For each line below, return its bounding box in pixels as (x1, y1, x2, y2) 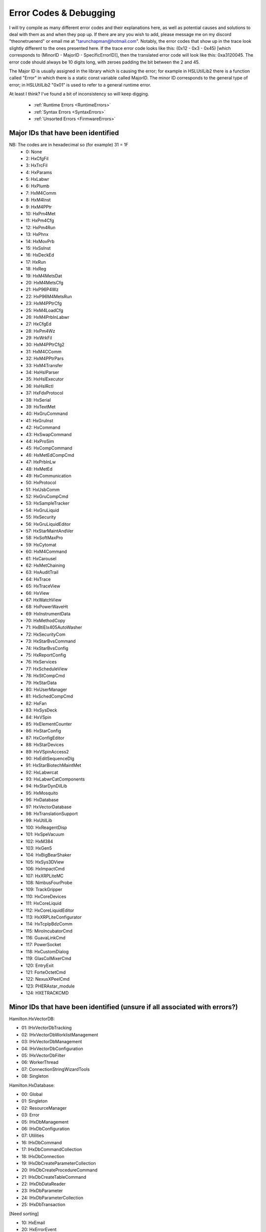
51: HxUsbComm (26, 486, 60, 492)
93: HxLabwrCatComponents (26, 776, 85, 782)
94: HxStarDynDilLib (26, 783, 67, 789)
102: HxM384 (26, 838, 54, 844)
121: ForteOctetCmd (26, 969, 66, 975)
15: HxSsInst (26, 245, 51, 251)
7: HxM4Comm (26, 190, 57, 196)
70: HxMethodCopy (26, 617, 66, 623)
